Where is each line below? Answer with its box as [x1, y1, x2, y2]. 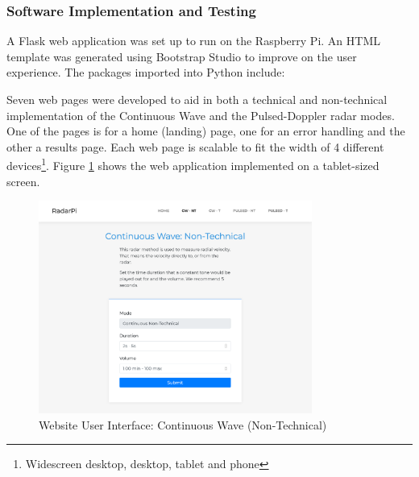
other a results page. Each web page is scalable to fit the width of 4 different [6, 138, 384, 155]
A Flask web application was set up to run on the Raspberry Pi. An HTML [6, 32, 380, 49]
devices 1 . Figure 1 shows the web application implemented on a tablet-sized [6, 155, 380, 174]
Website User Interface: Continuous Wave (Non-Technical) [39, 416, 327, 433]
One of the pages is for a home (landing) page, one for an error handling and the [6, 122, 405, 139]
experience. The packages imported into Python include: [6, 64, 285, 81]
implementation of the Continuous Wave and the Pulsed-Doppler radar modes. [6, 106, 395, 123]
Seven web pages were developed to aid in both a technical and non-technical [6, 91, 388, 107]
